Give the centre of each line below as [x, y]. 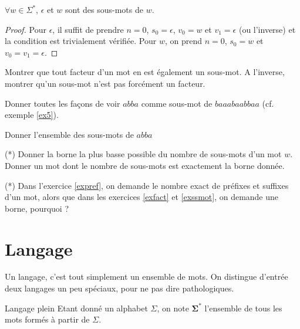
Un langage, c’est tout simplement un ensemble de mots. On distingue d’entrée [146, 277]
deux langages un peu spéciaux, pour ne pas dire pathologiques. [119, 288]
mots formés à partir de [47, 319]
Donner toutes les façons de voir [63, 103]
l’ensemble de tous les [243, 308]
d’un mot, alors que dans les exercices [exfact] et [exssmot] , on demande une [142, 197]
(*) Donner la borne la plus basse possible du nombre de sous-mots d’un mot [143, 154]
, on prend [183, 41]
